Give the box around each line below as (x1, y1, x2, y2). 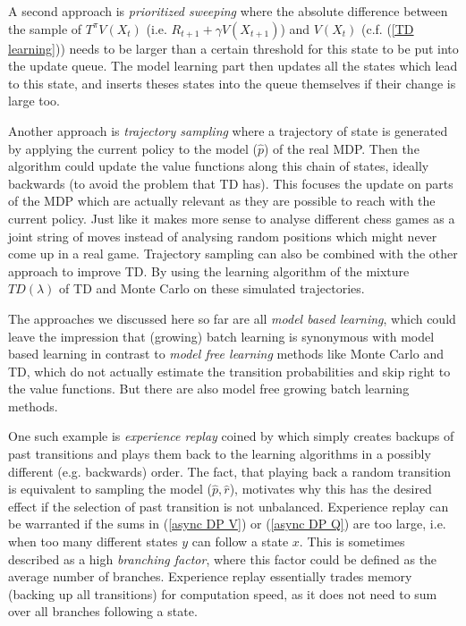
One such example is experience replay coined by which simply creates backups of (8, 427, 454, 445)
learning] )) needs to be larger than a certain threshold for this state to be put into (8, 38, 459, 57)
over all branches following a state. (8, 602, 198, 621)
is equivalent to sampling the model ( (8, 479, 213, 498)
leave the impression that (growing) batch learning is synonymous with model (8, 326, 435, 345)
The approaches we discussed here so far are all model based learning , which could (8, 309, 456, 327)
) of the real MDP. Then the (263, 139, 419, 157)
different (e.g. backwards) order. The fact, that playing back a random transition (8, 461, 452, 480)
